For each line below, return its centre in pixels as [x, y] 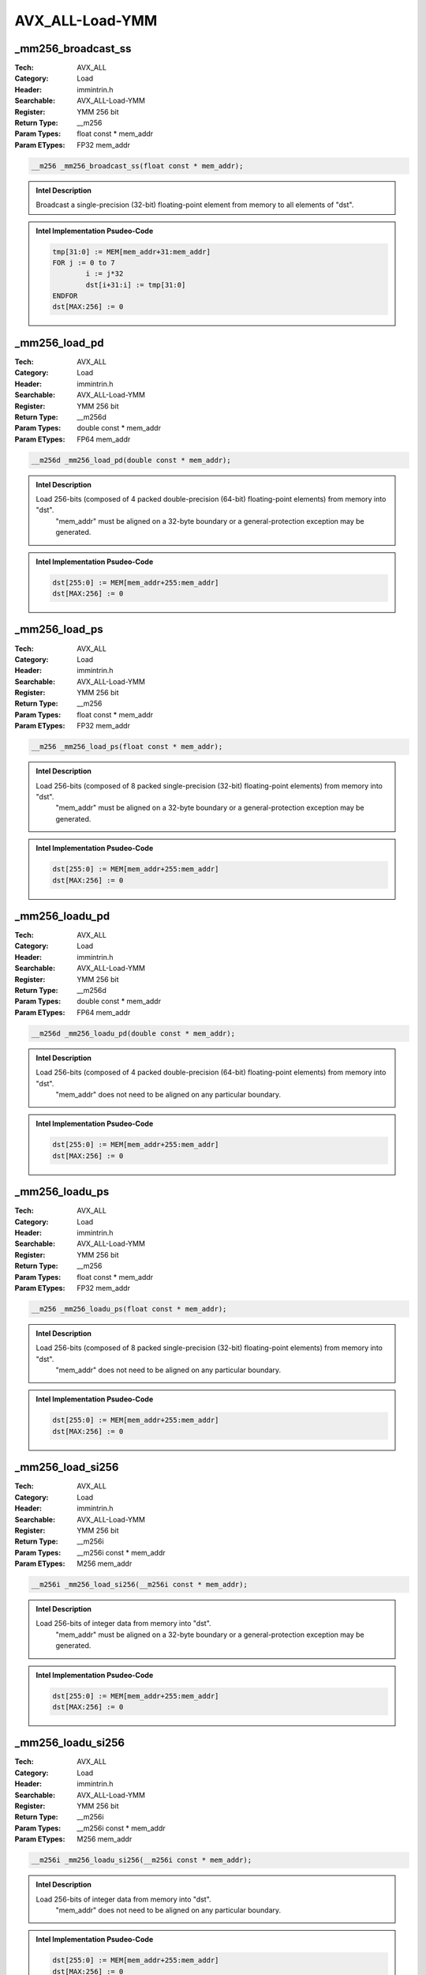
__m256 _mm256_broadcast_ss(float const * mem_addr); [137, 166]
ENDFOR [65, 296]
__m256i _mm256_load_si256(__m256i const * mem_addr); [139, 1585]
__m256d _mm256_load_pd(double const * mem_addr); [131, 460]
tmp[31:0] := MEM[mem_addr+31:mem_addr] [131, 252]
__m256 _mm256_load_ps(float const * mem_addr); [127, 747]
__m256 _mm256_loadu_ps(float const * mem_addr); [129, 1309]
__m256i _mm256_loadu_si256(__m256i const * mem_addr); [142, 1860]
